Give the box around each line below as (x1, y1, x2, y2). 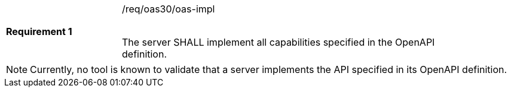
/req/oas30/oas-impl (122, 3, 215, 15)
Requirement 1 (6, 26, 72, 37)
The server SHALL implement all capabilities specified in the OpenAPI (122, 36, 435, 48)
